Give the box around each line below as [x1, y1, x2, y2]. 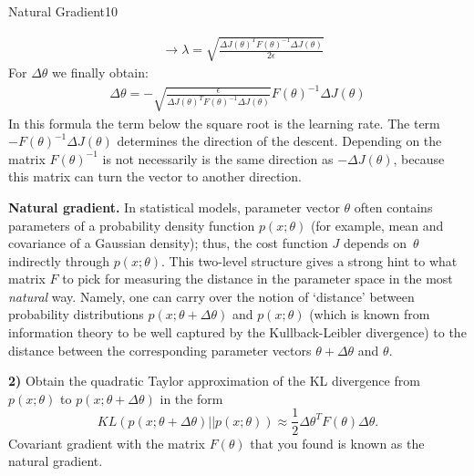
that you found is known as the [250, 433, 425, 452]
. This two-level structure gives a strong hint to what [160, 251, 458, 270]
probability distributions [8, 305, 144, 324]
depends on [344, 233, 407, 253]
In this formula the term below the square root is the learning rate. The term [8, 113, 440, 132]
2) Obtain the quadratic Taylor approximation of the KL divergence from [8, 371, 420, 390]
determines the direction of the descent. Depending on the [117, 131, 442, 150]
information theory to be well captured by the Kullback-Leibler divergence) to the [8, 323, 467, 342]
